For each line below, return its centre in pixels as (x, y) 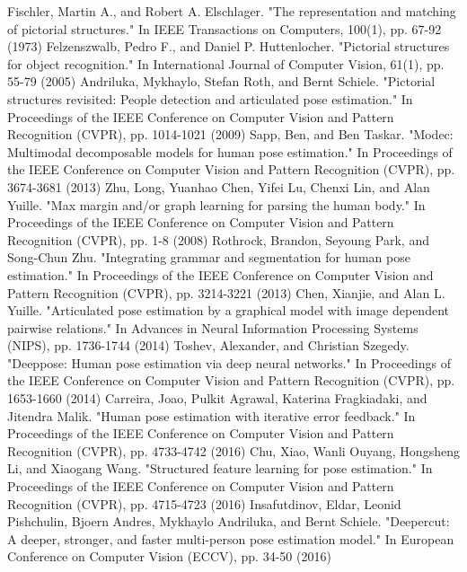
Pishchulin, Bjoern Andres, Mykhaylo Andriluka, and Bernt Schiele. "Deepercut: (229, 521)
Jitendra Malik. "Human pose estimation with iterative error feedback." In (211, 415)
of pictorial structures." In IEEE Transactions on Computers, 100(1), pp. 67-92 (225, 28)
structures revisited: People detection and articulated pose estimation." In (210, 98)
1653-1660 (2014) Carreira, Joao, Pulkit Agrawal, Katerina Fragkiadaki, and (217, 398)
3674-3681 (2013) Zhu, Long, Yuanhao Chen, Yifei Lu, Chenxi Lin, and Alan (219, 186)
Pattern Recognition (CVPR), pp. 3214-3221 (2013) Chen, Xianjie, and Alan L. (226, 292)
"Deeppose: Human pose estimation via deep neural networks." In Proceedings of (229, 362)
